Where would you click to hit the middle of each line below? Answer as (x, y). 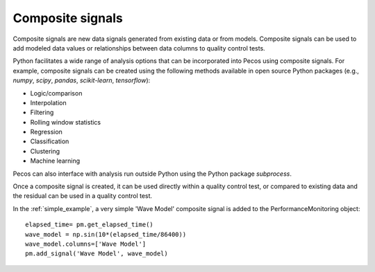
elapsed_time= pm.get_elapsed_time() (90, 225)
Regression (46, 132)
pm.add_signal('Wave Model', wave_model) (97, 254)
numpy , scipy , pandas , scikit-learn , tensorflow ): (82, 80)
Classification (50, 141)
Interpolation (48, 102)
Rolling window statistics (66, 122)
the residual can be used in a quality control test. (83, 196)
